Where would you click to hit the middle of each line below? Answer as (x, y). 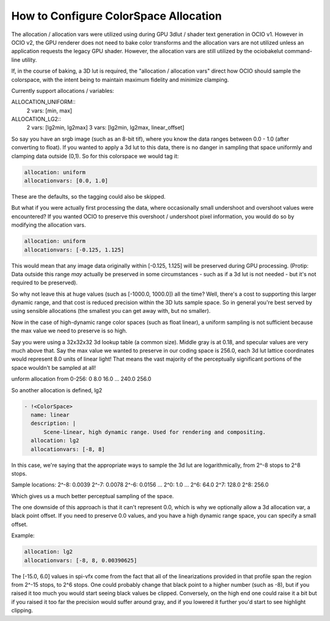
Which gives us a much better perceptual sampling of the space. (93, 496)
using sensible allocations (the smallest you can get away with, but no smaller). (111, 311)
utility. (29, 60)
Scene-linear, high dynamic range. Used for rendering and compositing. (155, 432)
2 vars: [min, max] (50, 111)
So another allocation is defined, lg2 (57, 390)
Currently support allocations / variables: (63, 90)
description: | (53, 424)
